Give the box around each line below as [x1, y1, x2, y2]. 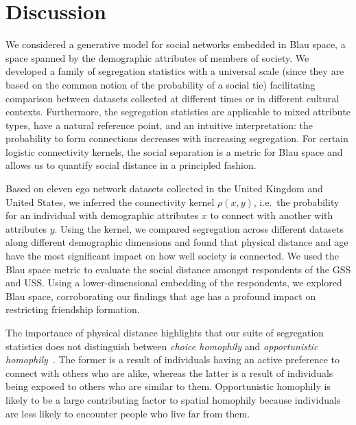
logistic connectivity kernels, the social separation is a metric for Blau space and [5, 144, 343, 159]
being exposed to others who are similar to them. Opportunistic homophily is [5, 379, 331, 393]
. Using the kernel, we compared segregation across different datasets [54, 221, 344, 236]
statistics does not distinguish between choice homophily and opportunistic [5, 338, 318, 353]
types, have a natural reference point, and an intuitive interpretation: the [5, 117, 313, 132]
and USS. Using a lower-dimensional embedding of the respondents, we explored [5, 275, 342, 290]
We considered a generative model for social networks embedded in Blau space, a [5, 37, 346, 51]
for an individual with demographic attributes [5, 208, 199, 222]
